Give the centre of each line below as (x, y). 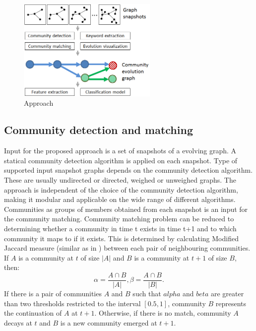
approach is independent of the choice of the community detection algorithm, (121, 189)
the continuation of (33, 313)
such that (147, 294)
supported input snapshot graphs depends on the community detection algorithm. (128, 170)
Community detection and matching (98, 130)
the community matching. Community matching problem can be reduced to (119, 219)
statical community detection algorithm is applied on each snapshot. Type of (121, 160)
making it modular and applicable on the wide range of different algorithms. (120, 199)
